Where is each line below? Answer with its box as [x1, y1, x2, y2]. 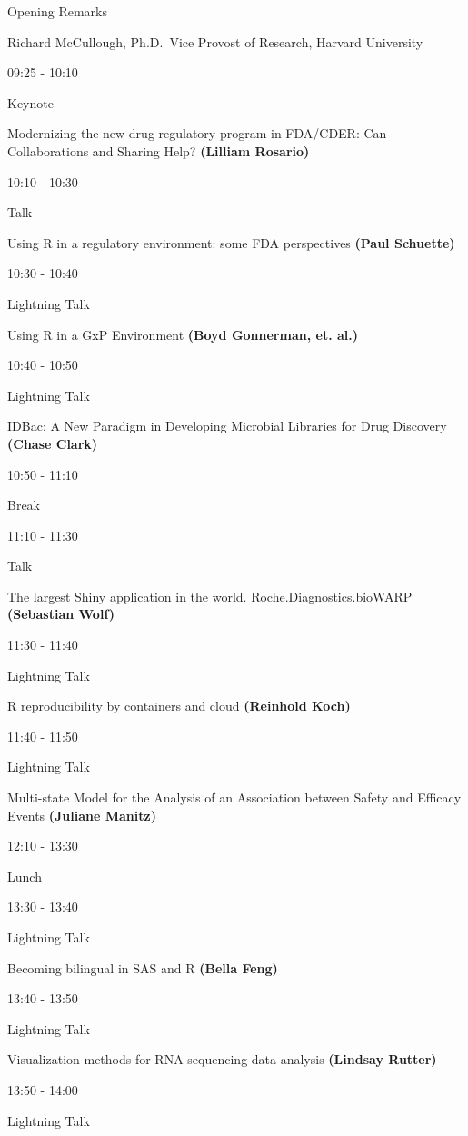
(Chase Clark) [7, 433, 98, 453]
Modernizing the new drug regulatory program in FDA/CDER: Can [7, 124, 387, 143]
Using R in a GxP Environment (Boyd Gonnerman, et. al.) [7, 324, 358, 344]
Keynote [7, 93, 54, 112]
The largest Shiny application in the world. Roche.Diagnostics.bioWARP [7, 586, 413, 605]
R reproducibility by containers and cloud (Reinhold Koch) [7, 696, 351, 715]
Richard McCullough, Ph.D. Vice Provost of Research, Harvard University [7, 32, 423, 51]
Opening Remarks [7, 2, 107, 20]
